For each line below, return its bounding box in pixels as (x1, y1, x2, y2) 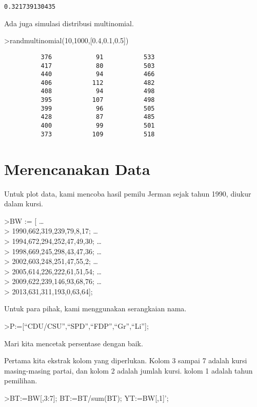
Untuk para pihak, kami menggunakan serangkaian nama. (4, 303, 187, 314)
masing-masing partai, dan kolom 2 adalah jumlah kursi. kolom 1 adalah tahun (4, 365, 253, 376)
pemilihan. (4, 375, 37, 386)
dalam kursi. (4, 198, 43, 209)
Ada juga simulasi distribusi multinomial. (4, 17, 134, 28)
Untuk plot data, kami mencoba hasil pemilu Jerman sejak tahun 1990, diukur (4, 188, 251, 199)
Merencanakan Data (4, 158, 150, 179)
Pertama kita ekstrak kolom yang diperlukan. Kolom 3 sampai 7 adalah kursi (4, 355, 247, 366)
